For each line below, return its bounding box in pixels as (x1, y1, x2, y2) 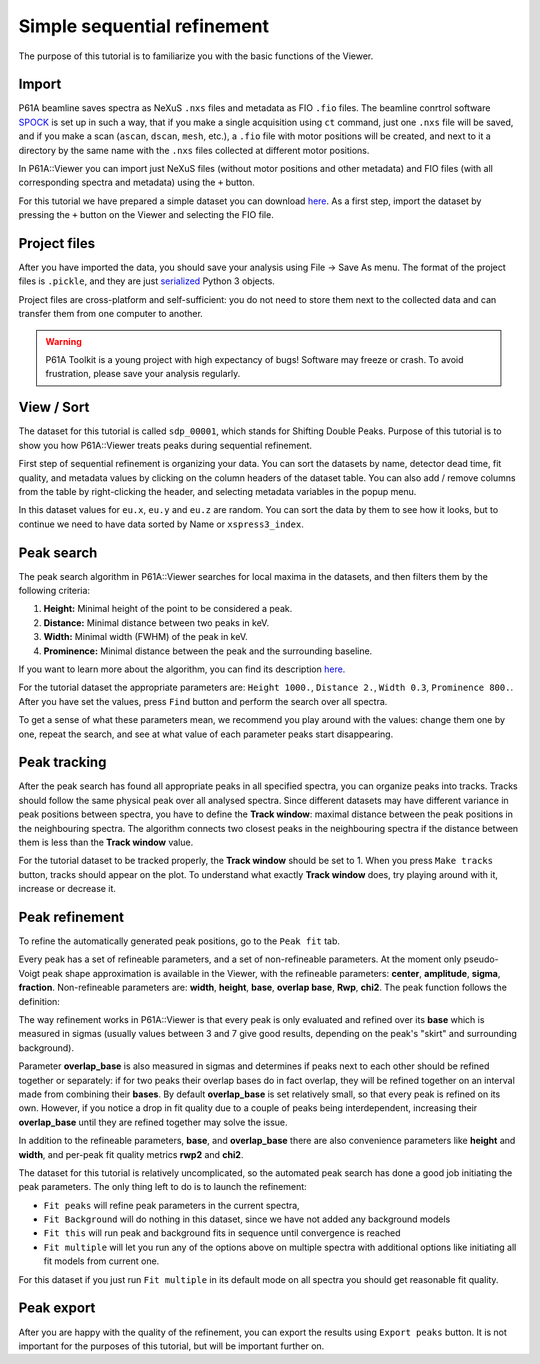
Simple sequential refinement (18, 15, 270, 37)
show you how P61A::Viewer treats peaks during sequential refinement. (18, 439, 313, 451)
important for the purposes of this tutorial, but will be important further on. (18, 1340, 325, 1352)
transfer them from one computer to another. (18, 308, 204, 320)
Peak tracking (18, 754, 107, 771)
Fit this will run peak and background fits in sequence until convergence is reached (43, 1227, 401, 1239)
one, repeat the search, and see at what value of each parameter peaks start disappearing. (18, 728, 394, 740)
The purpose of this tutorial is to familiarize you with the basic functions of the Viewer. (18, 50, 374, 62)
